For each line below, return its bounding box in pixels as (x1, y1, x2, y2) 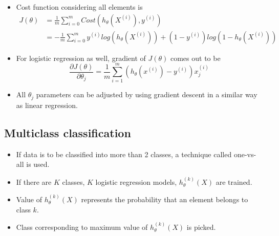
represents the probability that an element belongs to (81, 194, 248, 205)
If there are (16, 176, 52, 187)
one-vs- (233, 148, 256, 159)
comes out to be (170, 52, 221, 63)
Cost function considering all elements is (16, 2, 143, 12)
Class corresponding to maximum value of (16, 222, 148, 232)
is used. (26, 159, 50, 169)
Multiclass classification (4, 124, 131, 140)
